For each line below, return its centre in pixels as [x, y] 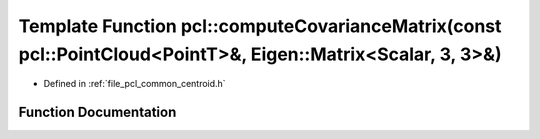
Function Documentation [97, 112]
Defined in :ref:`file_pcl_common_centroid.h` [134, 84]
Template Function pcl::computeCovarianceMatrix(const [260, 26]
